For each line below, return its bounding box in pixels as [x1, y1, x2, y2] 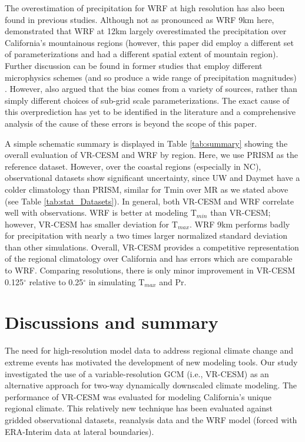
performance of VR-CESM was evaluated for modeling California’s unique [5, 390, 272, 403]
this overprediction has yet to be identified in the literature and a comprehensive [5, 105, 296, 118]
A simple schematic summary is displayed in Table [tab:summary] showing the [5, 137, 288, 149]
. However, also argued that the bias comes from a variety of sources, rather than [5, 83, 297, 95]
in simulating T [88, 275, 145, 288]
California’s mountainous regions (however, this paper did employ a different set [5, 36, 294, 48]
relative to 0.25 [29, 275, 84, 288]
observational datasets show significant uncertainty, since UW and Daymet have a [5, 171, 300, 184]
